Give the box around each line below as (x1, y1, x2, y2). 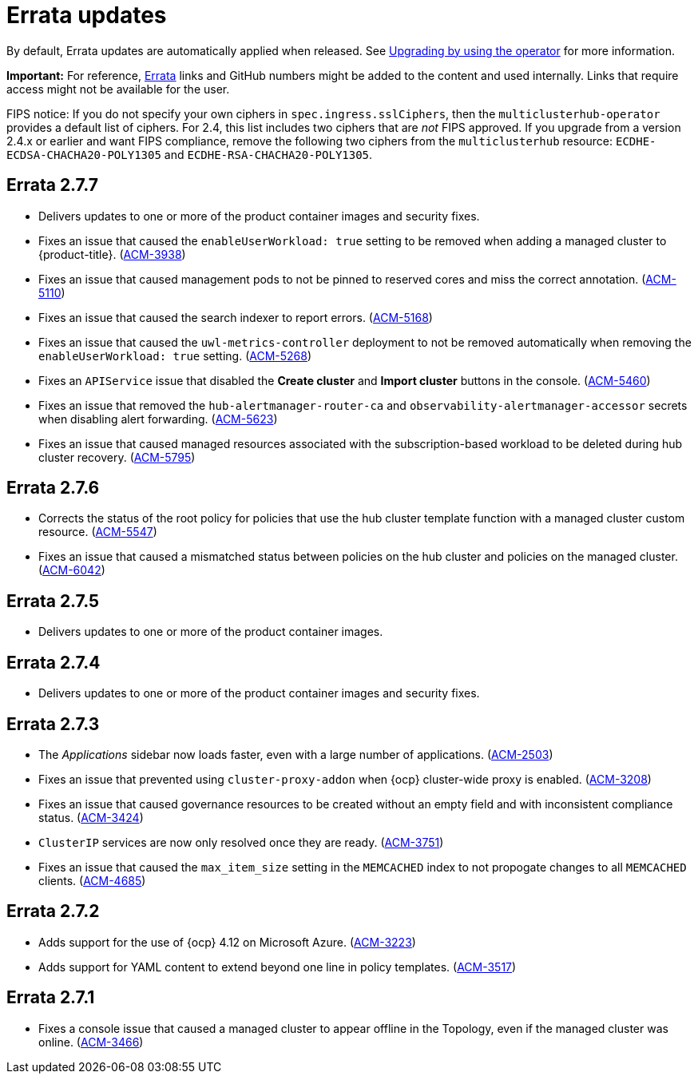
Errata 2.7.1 (6, 987, 95, 1008)
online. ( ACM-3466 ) (38, 1034, 144, 1049)
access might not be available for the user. (6, 81, 230, 96)
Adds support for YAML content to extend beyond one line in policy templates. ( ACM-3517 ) (38, 959, 517, 974)
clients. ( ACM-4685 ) (38, 873, 146, 887)
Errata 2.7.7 (6, 175, 98, 196)
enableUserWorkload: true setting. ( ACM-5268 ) (38, 348, 312, 363)
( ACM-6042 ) (38, 563, 105, 578)
